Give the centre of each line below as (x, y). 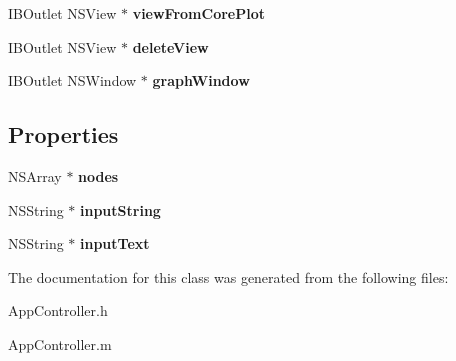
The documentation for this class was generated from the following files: (228, 276)
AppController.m (60, 343)
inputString (120, 209)
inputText (115, 243)
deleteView (170, 46)
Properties (63, 134)
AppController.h (58, 310)
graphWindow (201, 80)
